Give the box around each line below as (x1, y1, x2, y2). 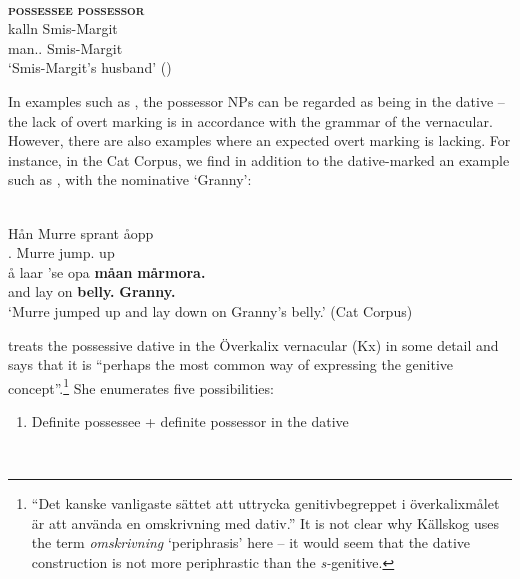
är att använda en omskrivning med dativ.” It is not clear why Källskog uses (31, 512, 499, 533)
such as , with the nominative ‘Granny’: (8, 169, 252, 190)
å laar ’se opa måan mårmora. (8, 261, 206, 282)
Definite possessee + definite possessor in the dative (31, 410, 349, 431)
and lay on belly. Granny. (8, 281, 176, 302)
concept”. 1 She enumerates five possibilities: (8, 374, 274, 398)
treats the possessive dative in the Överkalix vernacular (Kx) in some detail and (8, 334, 499, 355)
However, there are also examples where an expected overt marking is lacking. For (8, 130, 511, 151)
